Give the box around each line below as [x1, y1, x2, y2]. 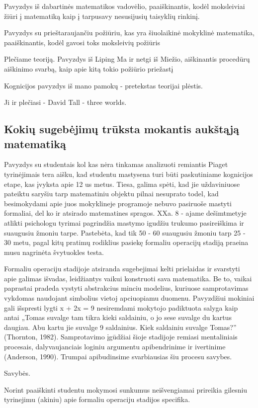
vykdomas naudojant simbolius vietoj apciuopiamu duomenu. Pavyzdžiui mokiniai [4, 293, 255, 303]
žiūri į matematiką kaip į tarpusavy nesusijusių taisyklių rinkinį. [4, 10, 200, 21]
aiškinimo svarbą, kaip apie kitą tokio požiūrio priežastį [4, 63, 173, 74]
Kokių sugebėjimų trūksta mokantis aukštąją [4, 121, 240, 137]
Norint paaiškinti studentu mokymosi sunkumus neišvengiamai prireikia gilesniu [4, 384, 248, 395]
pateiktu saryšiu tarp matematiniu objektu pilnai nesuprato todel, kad [4, 188, 219, 199]
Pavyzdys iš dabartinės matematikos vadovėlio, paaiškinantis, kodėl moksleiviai [4, 1, 245, 11]
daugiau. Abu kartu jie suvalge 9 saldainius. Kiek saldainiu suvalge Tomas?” [4, 322, 237, 332]
